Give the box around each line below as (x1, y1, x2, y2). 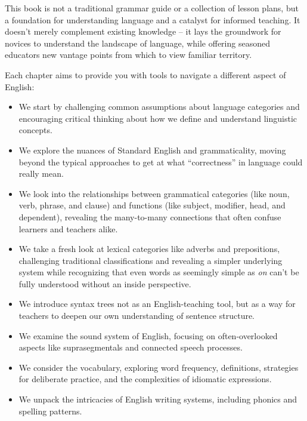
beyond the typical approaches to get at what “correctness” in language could (18, 155, 303, 168)
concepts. (18, 124, 52, 136)
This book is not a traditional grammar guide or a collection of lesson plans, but (5, 2, 299, 14)
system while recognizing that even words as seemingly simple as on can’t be (18, 266, 299, 278)
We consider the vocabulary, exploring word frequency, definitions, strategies (18, 361, 299, 373)
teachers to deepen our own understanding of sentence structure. (18, 309, 255, 322)
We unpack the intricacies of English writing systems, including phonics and (18, 393, 297, 405)
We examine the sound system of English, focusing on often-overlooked (18, 329, 278, 342)
